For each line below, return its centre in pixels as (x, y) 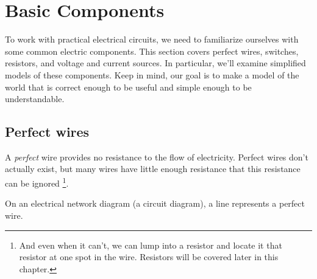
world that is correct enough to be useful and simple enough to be (128, 87)
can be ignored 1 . (37, 182)
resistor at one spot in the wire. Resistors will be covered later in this (149, 257)
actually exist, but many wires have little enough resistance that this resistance (153, 169)
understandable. (35, 99)
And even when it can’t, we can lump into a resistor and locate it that (151, 245)
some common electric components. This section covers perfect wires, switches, (152, 51)
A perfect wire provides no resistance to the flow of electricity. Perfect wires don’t (157, 157)
